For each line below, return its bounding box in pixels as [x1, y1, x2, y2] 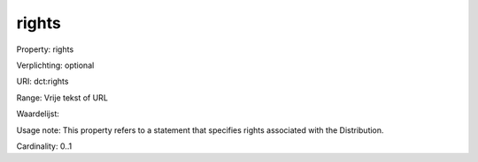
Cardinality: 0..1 [16, 141, 73, 151]
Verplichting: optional [16, 60, 95, 70]
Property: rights [16, 44, 74, 55]
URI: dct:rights [16, 76, 69, 87]
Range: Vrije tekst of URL [16, 92, 108, 103]
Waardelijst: [16, 108, 59, 119]
